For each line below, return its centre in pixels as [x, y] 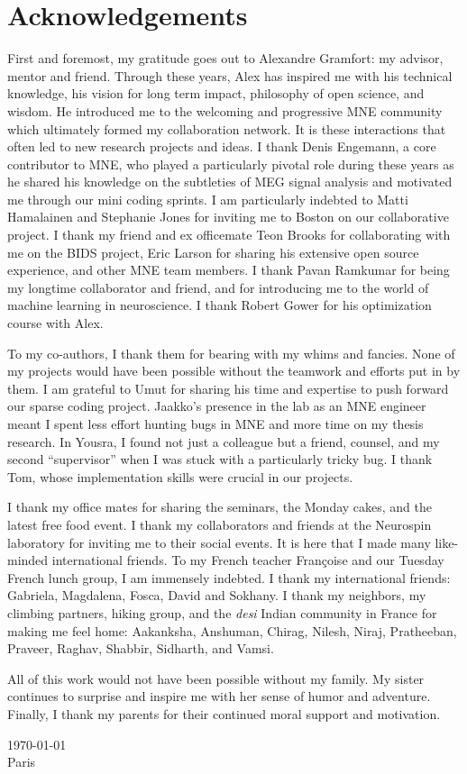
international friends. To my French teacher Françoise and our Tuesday [248, 560]
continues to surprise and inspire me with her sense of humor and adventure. [219, 696]
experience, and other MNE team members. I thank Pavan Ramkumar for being [229, 270]
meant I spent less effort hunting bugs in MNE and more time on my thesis [215, 423]
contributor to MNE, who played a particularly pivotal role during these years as [231, 164]
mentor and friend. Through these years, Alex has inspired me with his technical [230, 75]
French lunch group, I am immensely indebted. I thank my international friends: [229, 577]
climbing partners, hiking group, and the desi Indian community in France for [222, 612]
